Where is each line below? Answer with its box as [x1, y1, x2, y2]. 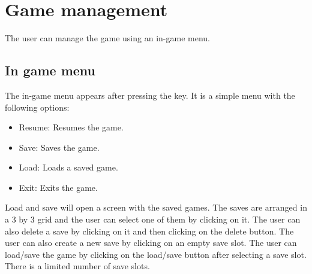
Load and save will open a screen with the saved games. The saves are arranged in [5, 201, 307, 214]
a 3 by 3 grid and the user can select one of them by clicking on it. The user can [5, 213, 301, 226]
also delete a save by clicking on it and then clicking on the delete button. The [5, 224, 294, 237]
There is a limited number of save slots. [5, 260, 150, 272]
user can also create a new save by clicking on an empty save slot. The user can [5, 236, 297, 249]
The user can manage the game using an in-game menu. [5, 32, 210, 44]
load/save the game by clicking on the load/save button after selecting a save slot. [5, 248, 307, 260]
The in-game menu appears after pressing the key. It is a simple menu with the [5, 89, 295, 101]
